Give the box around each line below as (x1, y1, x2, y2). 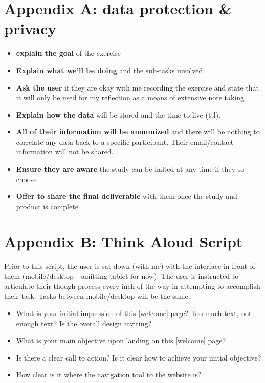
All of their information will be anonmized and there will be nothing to (16, 126, 260, 137)
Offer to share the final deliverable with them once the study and (16, 191, 237, 201)
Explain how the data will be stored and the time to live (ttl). (16, 109, 221, 120)
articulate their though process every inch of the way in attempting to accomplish (4, 280, 260, 291)
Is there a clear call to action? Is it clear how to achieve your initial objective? (16, 352, 261, 363)
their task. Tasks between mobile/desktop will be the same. (4, 290, 190, 301)
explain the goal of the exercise (16, 48, 121, 58)
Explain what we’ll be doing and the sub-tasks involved (16, 64, 203, 75)
